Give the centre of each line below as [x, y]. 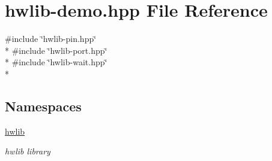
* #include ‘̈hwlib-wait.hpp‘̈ [56, 62]
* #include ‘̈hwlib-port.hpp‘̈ [56, 50]
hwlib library [28, 151]
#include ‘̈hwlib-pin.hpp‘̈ [51, 39]
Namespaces [43, 106]
